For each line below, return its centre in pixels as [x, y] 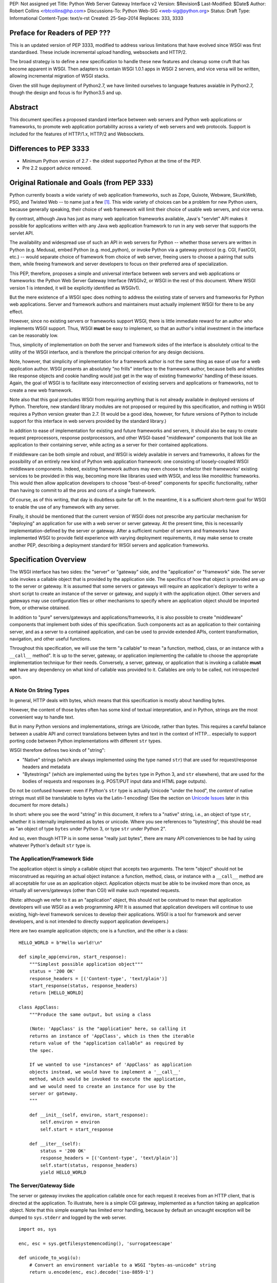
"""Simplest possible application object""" [86, 964]
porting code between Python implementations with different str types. [86, 741]
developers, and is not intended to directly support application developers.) [89, 921]
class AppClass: [39, 1007]
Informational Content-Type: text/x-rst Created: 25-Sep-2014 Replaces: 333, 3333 [96, 18]
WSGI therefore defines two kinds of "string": [57, 750]
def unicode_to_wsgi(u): [50, 1258]
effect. [16, 312]
